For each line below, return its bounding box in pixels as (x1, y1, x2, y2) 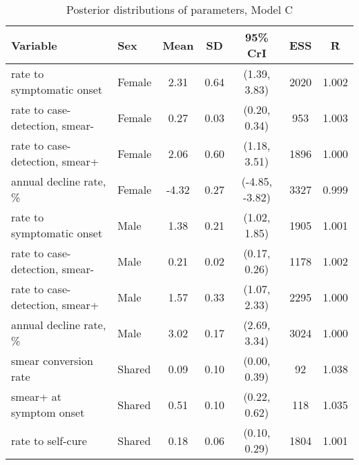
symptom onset (11, 404, 85, 420)
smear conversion (11, 353, 93, 368)
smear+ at (11, 388, 62, 404)
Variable (11, 37, 57, 53)
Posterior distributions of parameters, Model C (66, 1, 293, 17)
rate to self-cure (11, 432, 87, 448)
